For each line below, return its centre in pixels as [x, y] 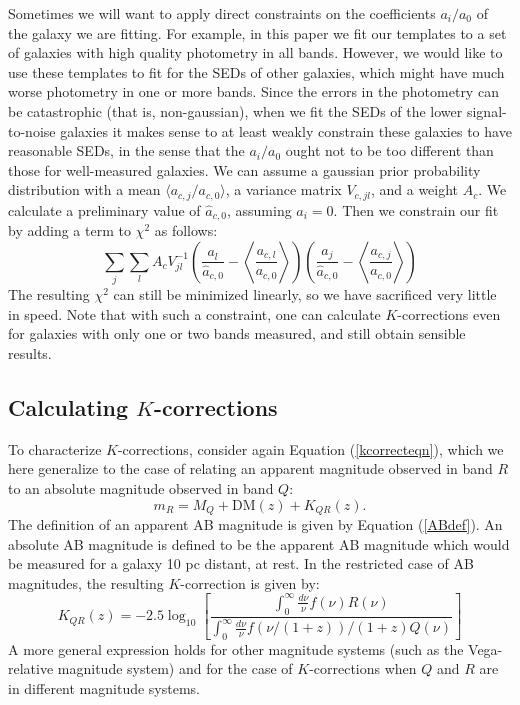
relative [31, 668]
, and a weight [414, 189]
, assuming [259, 209]
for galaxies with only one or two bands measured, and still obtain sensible [237, 333]
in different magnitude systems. [104, 688]
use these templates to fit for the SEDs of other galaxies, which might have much [256, 71]
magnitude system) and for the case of [175, 668]
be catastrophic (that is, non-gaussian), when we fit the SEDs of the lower [235, 110]
